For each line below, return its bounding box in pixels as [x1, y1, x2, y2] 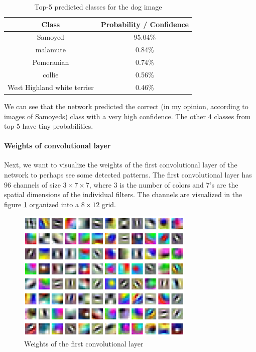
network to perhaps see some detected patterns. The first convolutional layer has [4, 169, 252, 180]
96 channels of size [4, 179, 61, 190]
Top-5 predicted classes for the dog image [34, 2, 162, 12]
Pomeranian [32, 57, 69, 67]
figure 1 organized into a [4, 199, 79, 209]
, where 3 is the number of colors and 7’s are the [89, 179, 238, 190]
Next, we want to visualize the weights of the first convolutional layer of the [4, 159, 237, 170]
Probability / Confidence [100, 19, 189, 29]
